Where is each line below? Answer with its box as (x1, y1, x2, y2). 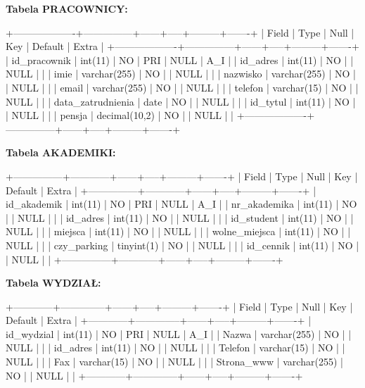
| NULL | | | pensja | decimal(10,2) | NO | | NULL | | (6, 108, 234, 123)
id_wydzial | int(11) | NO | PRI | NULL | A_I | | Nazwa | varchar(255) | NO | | (6, 326, 352, 341)
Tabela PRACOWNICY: (6, 1, 128, 15)
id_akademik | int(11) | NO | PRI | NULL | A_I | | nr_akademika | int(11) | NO (6, 196, 357, 211)
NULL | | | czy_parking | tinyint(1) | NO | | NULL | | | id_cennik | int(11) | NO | (6, 237, 359, 252)
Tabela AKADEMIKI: (6, 145, 116, 160)
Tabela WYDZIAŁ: (6, 275, 101, 290)
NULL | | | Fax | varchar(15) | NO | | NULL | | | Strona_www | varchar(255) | (6, 354, 343, 369)
